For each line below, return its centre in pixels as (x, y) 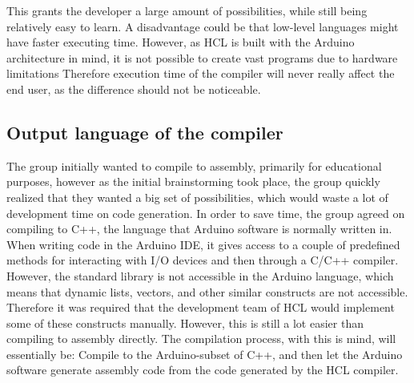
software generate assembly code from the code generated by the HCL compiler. (203, 370)
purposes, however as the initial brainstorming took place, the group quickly (193, 181)
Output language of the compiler (145, 132)
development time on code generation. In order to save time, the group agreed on (206, 213)
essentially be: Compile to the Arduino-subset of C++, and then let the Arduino (205, 354)
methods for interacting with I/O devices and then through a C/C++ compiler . (203, 260)
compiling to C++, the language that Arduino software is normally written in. (199, 229)
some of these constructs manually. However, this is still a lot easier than (185, 323)
